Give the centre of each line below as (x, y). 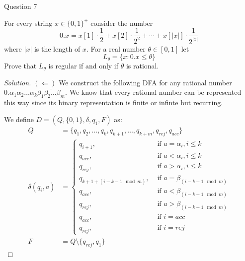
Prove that (20, 66)
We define (19, 119)
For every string (28, 23)
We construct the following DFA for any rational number (145, 82)
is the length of (57, 48)
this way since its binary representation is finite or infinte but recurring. (114, 102)
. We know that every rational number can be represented (153, 92)
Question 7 (21, 6)
